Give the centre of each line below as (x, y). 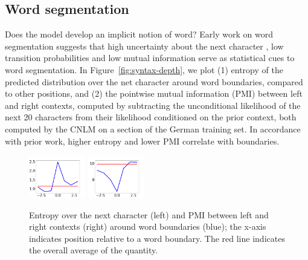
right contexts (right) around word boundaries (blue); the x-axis (148, 226)
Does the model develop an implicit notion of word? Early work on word (139, 34)
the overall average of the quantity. (94, 250)
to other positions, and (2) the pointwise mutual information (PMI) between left (154, 93)
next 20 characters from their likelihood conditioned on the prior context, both (151, 117)
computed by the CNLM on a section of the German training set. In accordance (153, 128)
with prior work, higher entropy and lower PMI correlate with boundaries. (142, 141)
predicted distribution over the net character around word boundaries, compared (154, 81)
